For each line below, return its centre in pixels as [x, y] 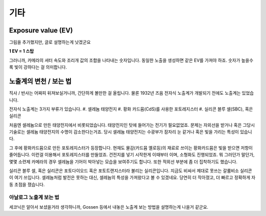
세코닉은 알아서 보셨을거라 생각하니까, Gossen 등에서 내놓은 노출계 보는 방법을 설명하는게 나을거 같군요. [109, 207]
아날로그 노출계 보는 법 [34, 197]
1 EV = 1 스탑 [21, 51]
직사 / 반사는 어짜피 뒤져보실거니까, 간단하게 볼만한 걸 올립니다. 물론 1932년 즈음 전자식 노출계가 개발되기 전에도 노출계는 [125, 93]
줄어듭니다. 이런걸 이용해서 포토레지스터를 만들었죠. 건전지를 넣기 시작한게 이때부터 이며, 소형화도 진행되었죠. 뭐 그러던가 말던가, [132, 155]
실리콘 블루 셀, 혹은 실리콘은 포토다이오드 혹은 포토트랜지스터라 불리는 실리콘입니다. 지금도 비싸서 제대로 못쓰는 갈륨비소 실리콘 [131, 171]
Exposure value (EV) [41, 30]
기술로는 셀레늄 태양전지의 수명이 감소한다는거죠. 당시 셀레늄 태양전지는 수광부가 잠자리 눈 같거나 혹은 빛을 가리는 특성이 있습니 [131, 132]
